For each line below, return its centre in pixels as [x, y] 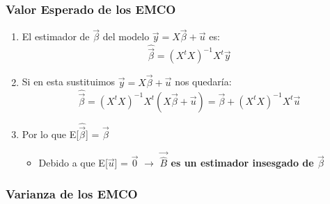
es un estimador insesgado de [242, 163]
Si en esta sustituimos [69, 82]
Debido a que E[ [73, 163]
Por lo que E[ [50, 134]
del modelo [126, 36]
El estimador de [56, 36]
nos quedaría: [203, 82]
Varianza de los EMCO [72, 193]
